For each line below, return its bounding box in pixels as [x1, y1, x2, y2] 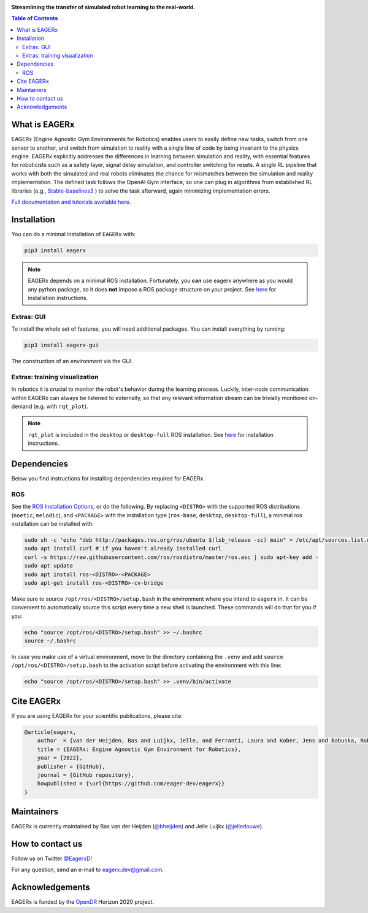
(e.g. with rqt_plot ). [33, 403, 88, 410]
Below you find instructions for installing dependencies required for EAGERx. [11, 475, 205, 482]
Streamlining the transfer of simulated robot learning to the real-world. [11, 4, 196, 10]
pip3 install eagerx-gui [24, 342, 99, 349]
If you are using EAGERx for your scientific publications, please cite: [11, 712, 183, 719]
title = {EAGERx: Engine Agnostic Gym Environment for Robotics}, [37, 745, 242, 753]
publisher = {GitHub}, [37, 763, 105, 770]
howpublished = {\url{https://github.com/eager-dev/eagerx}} [37, 780, 225, 787]
